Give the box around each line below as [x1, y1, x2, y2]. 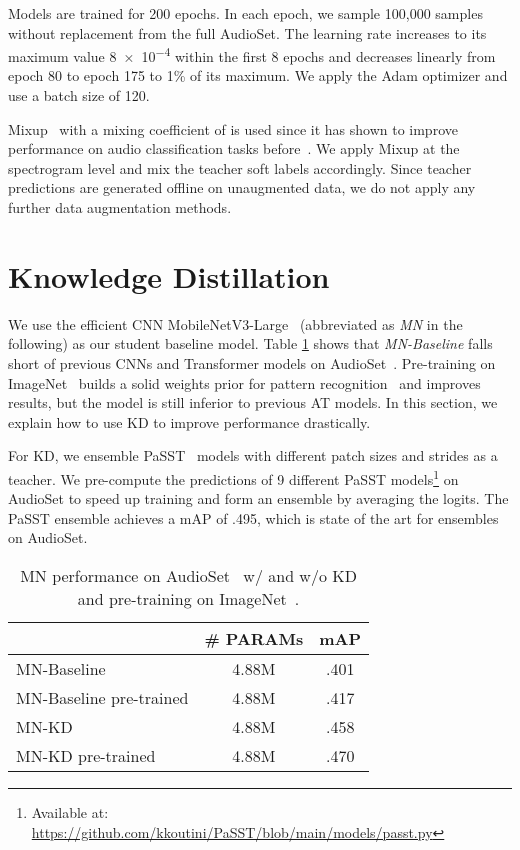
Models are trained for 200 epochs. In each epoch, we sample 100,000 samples [8, 3, 483, 23]
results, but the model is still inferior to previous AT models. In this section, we [8, 392, 498, 413]
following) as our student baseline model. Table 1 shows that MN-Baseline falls [8, 333, 493, 354]
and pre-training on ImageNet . [77, 586, 300, 610]
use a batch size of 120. [8, 85, 150, 106]
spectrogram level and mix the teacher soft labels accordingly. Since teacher [8, 157, 472, 178]
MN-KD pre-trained [16, 743, 156, 767]
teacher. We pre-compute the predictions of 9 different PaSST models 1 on [8, 465, 459, 489]
